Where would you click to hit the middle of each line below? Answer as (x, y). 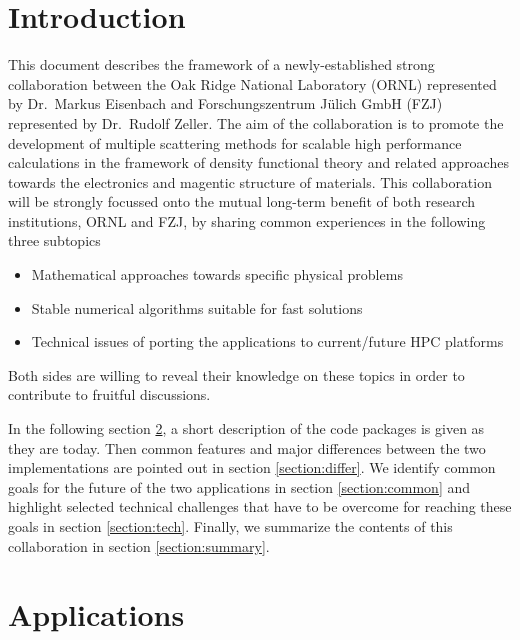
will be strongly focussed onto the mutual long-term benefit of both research (242, 201)
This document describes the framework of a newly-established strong (221, 64)
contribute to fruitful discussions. (109, 394)
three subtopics (54, 240)
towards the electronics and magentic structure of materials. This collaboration (250, 181)
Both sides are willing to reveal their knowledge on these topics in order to (236, 374)
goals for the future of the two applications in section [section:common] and (239, 486)
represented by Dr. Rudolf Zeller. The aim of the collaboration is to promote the (256, 122)
